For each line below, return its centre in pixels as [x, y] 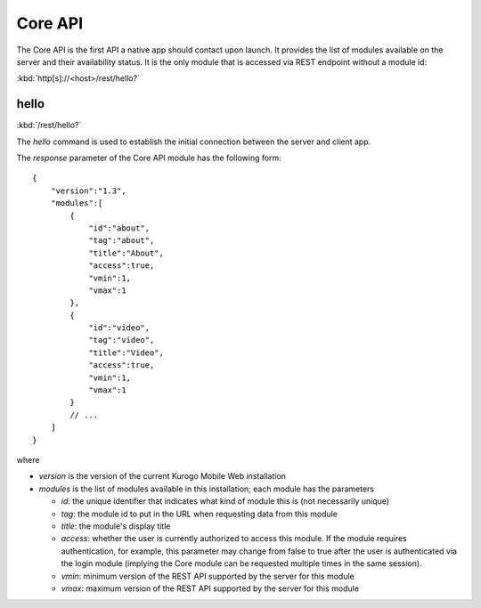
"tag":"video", [122, 340]
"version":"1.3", [88, 191]
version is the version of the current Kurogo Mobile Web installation [163, 476]
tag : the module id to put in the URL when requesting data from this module [200, 514]
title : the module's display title [116, 526]
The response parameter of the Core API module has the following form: [149, 158]
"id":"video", [119, 328]
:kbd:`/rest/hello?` [49, 126]
